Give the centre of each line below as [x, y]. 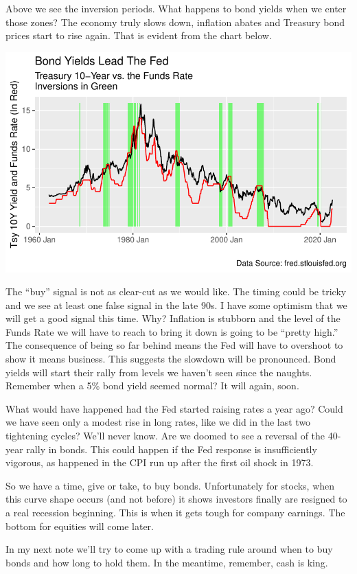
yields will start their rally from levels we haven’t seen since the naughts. [159, 372]
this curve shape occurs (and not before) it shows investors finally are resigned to [176, 499]
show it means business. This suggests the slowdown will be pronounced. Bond [171, 359]
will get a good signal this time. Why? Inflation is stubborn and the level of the [173, 318]
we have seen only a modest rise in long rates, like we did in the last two [158, 422]
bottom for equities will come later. [80, 526]
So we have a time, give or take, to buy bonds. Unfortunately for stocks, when [170, 485]
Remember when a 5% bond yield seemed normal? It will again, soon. [152, 386]
